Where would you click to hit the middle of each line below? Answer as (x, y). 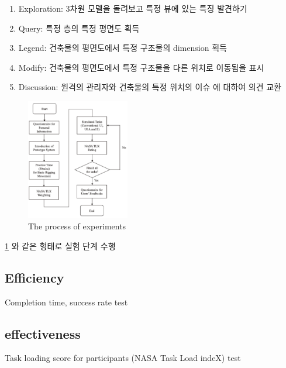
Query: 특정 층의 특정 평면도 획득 (79, 28)
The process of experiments (77, 226)
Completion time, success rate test (66, 302)
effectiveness (43, 333)
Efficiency (35, 277)
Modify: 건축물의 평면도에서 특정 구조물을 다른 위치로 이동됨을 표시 (141, 67)
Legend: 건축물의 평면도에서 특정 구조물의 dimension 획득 (123, 48)
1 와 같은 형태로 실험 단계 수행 (60, 245)
